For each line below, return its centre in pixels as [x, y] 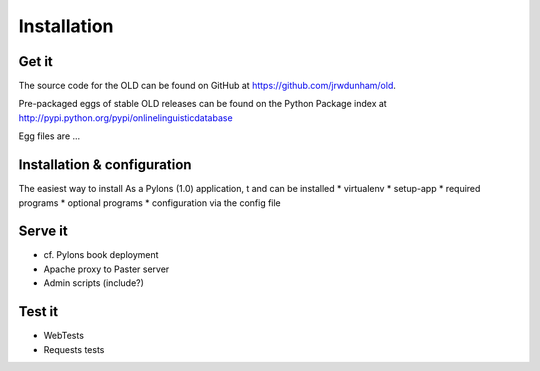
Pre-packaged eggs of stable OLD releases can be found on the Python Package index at [202, 104]
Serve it [43, 231]
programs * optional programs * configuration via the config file [150, 202]
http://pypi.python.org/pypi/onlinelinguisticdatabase [126, 117]
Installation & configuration [105, 165]
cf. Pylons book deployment [101, 255]
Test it [38, 311]
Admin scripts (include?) [94, 283]
